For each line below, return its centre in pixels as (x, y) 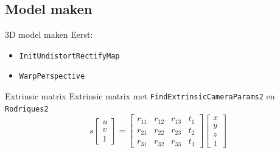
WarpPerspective (52, 76)
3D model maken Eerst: (49, 34)
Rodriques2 (27, 109)
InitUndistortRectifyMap (69, 56)
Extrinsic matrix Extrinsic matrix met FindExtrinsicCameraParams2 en (140, 96)
